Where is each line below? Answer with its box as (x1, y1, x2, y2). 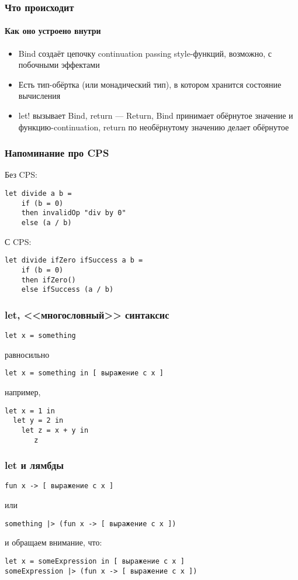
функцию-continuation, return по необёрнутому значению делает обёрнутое (18, 120, 289, 133)
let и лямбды (5, 458, 64, 472)
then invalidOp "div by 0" (21, 209, 126, 217)
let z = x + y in (21, 426, 89, 434)
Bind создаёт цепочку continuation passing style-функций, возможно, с (18, 47, 272, 59)
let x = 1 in (5, 406, 55, 415)
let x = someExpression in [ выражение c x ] (5, 557, 185, 565)
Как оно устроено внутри (5, 25, 101, 37)
